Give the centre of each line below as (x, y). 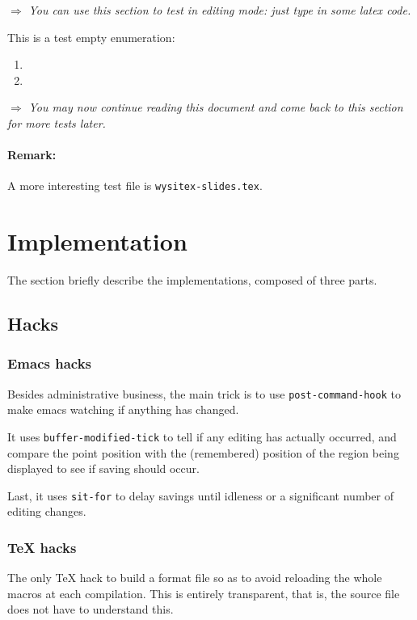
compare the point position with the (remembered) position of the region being (203, 452)
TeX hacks (42, 547)
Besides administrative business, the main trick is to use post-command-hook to (204, 393)
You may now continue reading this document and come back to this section (216, 107)
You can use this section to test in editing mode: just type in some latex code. (220, 10)
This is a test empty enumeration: (91, 37)
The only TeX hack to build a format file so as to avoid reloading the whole (195, 578)
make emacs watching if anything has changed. (123, 409)
